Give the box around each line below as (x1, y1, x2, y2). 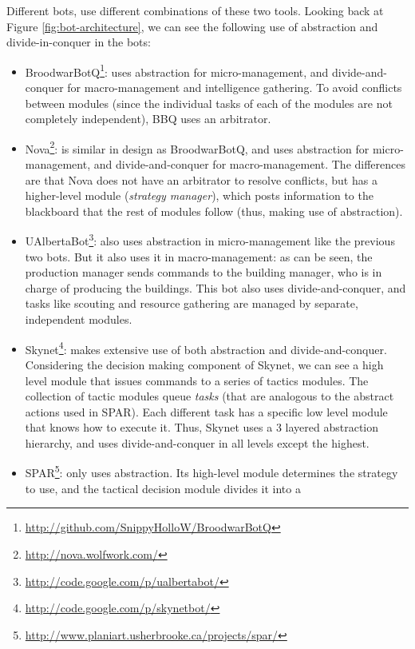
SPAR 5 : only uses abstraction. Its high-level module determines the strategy (25, 462, 398, 481)
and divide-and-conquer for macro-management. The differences (93, 156, 406, 173)
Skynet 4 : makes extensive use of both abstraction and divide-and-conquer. (25, 338, 387, 357)
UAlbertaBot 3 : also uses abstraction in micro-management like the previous (25, 230, 395, 249)
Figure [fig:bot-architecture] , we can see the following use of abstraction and (6, 18, 378, 34)
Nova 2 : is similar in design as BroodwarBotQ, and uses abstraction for (25, 137, 370, 157)
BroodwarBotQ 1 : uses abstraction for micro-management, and (25, 61, 329, 80)
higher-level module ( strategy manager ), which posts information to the (25, 187, 373, 204)
